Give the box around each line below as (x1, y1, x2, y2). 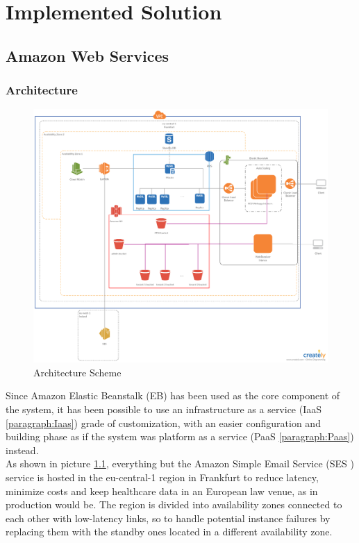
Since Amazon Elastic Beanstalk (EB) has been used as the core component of (6, 388, 340, 403)
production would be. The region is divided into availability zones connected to (6, 497, 342, 512)
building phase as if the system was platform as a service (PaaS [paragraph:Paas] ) (6, 429, 354, 444)
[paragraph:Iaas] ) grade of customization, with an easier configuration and (6, 415, 321, 430)
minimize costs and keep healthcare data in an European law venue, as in (6, 483, 318, 498)
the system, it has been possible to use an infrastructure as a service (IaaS (6, 401, 322, 416)
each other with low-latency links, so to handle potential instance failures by (6, 510, 331, 525)
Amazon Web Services (6, 44, 169, 66)
